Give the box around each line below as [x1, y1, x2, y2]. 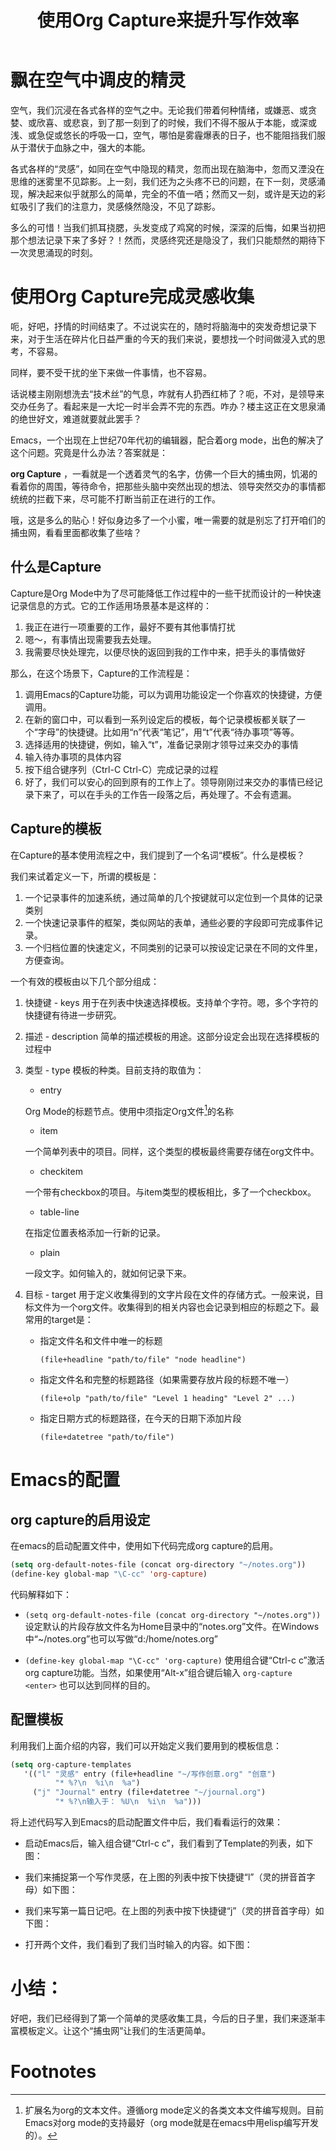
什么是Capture [10, 559, 102, 576]
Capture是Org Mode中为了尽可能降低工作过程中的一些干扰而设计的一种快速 [10, 587, 322, 599]
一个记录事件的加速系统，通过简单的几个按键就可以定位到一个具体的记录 [24, 891, 323, 903]
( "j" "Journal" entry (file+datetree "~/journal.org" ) [32, 1787, 267, 1798]
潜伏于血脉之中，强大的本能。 [27, 141, 151, 153]
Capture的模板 [10, 821, 102, 838]
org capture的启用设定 [10, 1511, 151, 1528]
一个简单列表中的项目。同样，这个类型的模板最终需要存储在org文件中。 [24, 1146, 320, 1158]
